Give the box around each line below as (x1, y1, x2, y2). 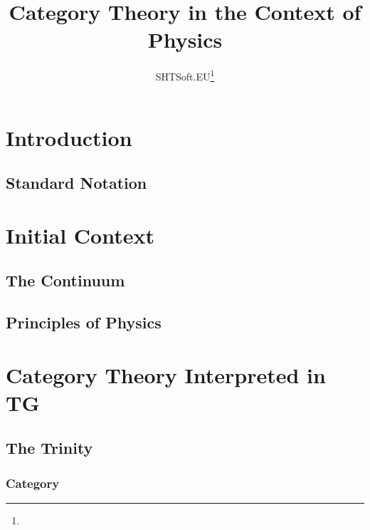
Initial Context (6, 220, 154, 249)
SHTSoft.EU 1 (155, 67, 215, 83)
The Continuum (6, 269, 125, 291)
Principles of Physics (6, 311, 162, 333)
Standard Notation (6, 172, 147, 194)
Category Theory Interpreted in (6, 360, 326, 389)
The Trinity (6, 437, 93, 459)
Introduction (6, 123, 132, 152)
